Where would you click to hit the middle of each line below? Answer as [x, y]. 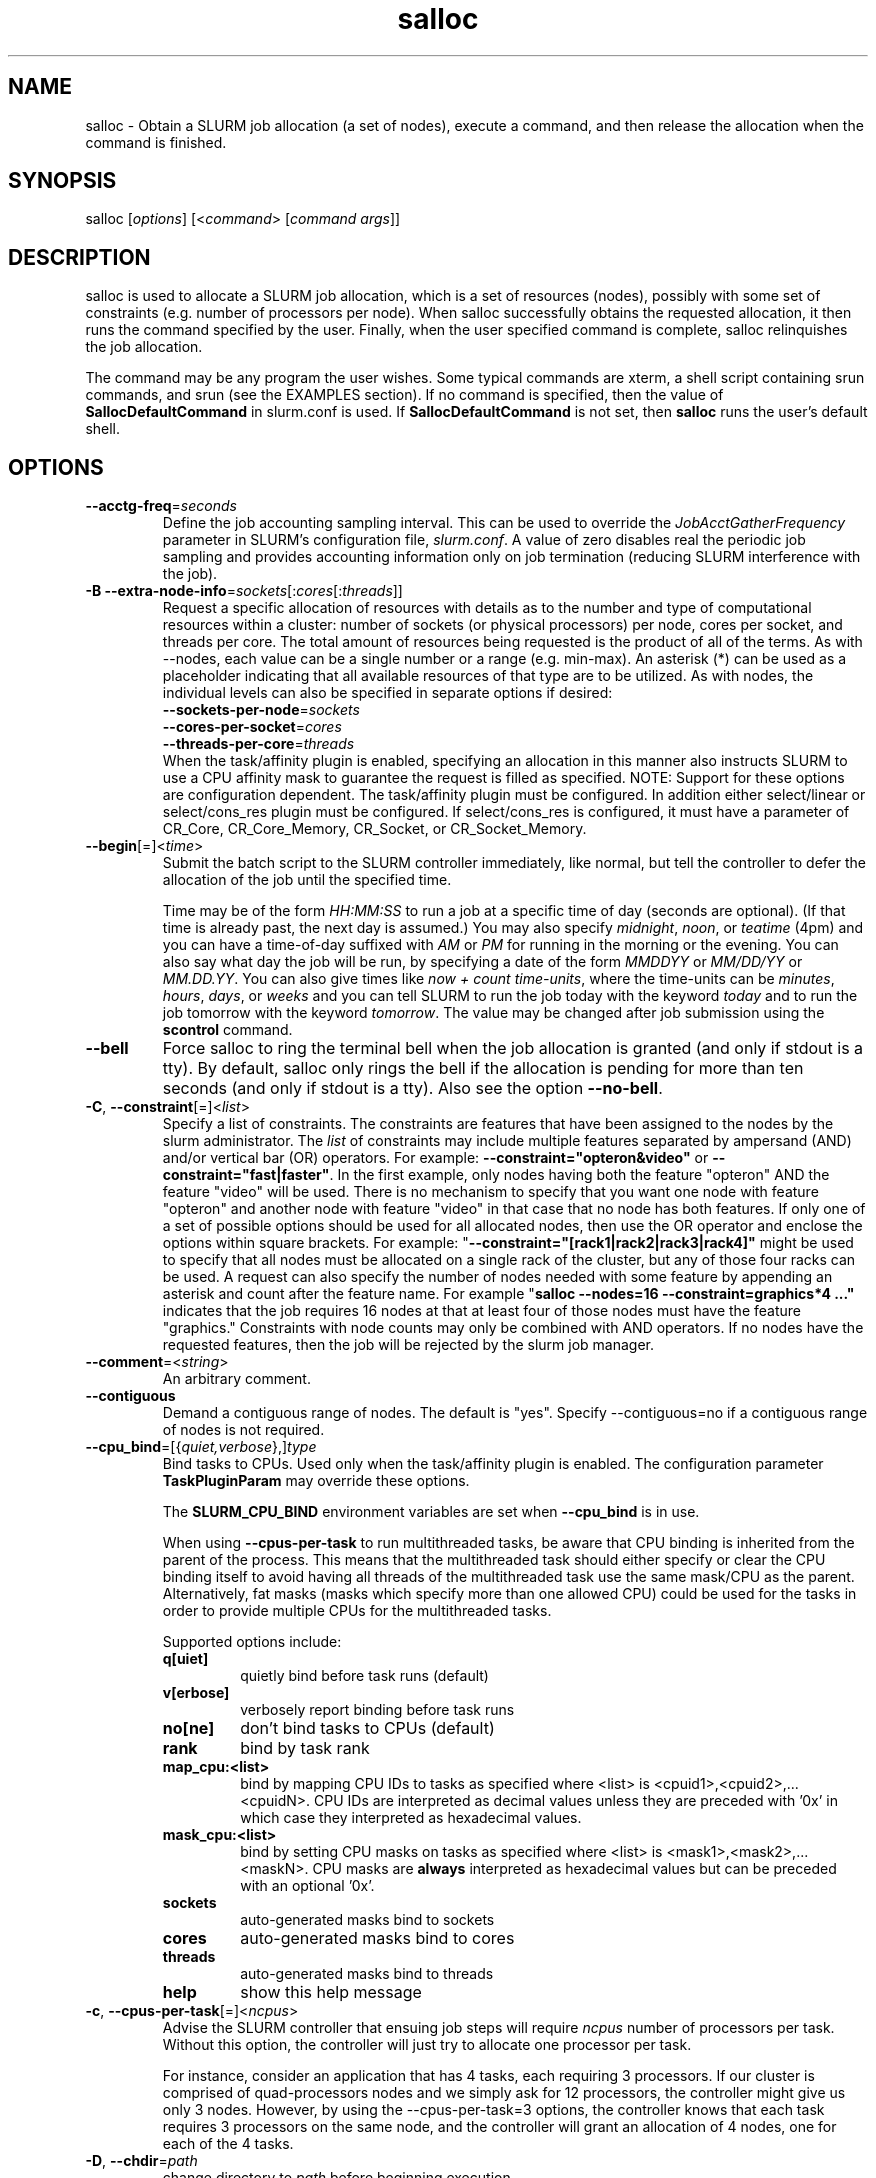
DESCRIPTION [79, 257]
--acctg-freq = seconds [161, 506]
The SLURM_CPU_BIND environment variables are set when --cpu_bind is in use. [431, 1512]
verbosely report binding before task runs [377, 1710]
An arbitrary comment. [236, 1379]
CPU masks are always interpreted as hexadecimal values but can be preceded [574, 1869]
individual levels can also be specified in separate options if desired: [387, 693]
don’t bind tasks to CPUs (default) [367, 1728]
